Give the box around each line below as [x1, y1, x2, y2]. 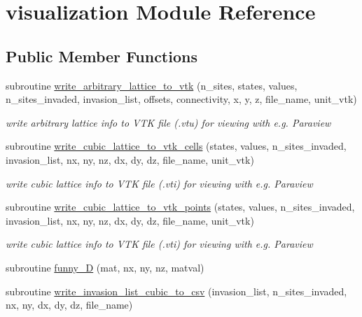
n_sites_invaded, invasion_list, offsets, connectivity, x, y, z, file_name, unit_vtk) [6, 92, 357, 106]
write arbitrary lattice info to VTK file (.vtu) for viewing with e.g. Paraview [6, 115, 331, 129]
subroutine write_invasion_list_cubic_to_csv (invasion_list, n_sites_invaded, [6, 283, 347, 298]
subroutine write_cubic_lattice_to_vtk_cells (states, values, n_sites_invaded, [6, 139, 347, 153]
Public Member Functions [6, 45, 197, 66]
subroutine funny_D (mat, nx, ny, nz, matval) [6, 260, 204, 274]
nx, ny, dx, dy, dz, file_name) [6, 297, 133, 312]
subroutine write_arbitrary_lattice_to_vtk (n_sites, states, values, [6, 78, 298, 92]
